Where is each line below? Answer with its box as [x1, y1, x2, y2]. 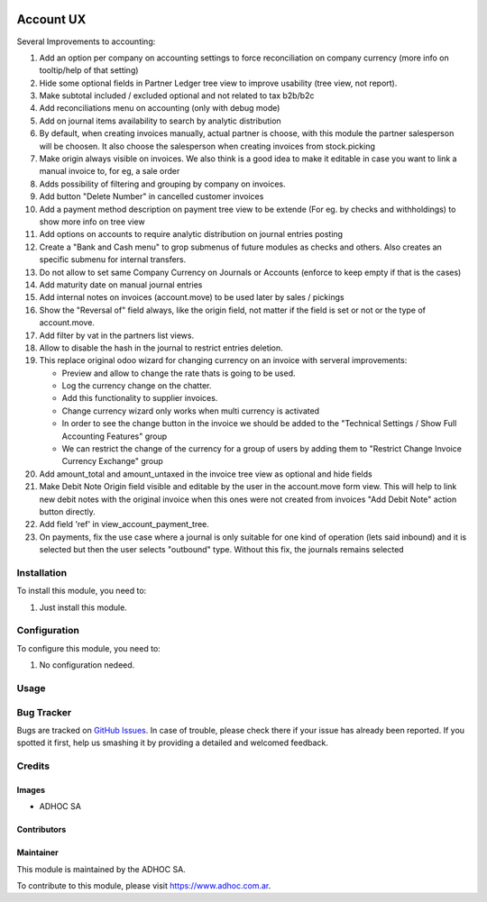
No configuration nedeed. [39, 660, 135, 670]
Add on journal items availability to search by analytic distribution [39, 115, 281, 126]
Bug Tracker [16, 706, 72, 718]
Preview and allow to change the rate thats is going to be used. [61, 368, 297, 378]
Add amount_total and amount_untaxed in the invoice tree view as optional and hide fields [39, 469, 373, 479]
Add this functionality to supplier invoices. [61, 393, 218, 404]
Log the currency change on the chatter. [61, 380, 212, 391]
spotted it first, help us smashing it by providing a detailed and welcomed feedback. [16, 737, 328, 748]
